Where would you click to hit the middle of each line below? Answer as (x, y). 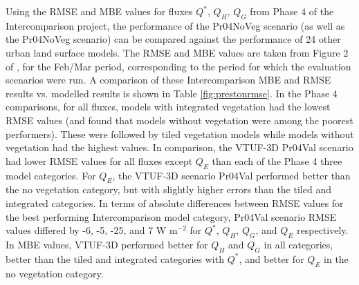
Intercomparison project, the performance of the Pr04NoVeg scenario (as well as (175, 25)
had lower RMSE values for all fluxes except (99, 160)
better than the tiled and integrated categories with (115, 258)
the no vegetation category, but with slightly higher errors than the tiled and (168, 189)
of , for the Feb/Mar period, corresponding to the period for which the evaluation (178, 66)
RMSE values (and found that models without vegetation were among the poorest (179, 120)
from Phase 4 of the (292, 11)
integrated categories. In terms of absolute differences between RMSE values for (175, 203)
